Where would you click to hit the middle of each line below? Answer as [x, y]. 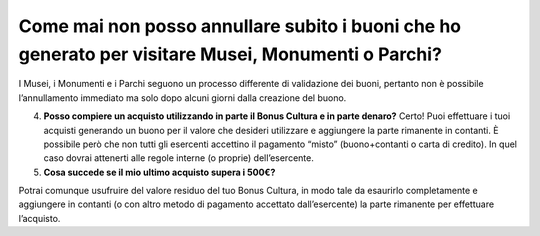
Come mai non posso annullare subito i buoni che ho [240, 26]
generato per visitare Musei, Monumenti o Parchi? [230, 54]
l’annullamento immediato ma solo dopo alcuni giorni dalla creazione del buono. [182, 97]
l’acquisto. [39, 218]
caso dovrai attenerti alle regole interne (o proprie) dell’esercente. [178, 158]
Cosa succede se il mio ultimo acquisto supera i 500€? [159, 172]
